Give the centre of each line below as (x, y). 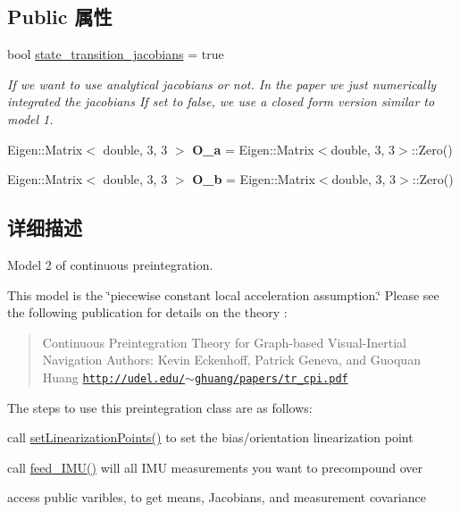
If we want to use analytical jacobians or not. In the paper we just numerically (222, 84)
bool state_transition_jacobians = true (116, 54)
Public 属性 (60, 17)
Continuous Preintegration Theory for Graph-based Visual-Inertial (224, 342)
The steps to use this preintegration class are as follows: (160, 407)
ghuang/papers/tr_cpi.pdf (271, 378)
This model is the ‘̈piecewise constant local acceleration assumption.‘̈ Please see (223, 294)
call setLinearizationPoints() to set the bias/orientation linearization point (210, 437)
